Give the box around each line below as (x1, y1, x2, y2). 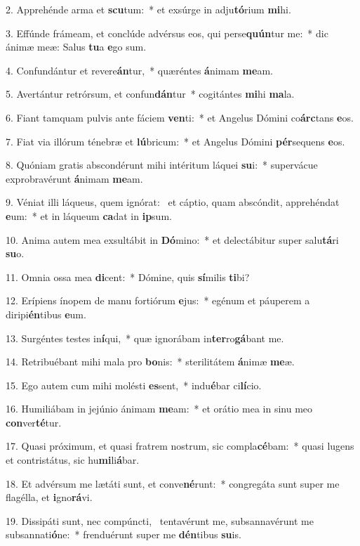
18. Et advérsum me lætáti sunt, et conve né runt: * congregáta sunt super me (6, 476, 340, 490)
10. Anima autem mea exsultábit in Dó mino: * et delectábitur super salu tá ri (6, 232, 339, 247)
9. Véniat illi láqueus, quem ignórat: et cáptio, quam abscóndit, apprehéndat (6, 195, 340, 209)
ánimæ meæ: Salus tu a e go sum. (6, 39, 147, 54)
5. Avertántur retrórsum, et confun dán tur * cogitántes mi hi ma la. (6, 86, 295, 101)
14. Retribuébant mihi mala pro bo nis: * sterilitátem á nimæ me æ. (6, 354, 295, 369)
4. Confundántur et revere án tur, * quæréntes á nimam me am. (6, 63, 273, 77)
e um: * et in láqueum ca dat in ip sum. (6, 208, 172, 223)
